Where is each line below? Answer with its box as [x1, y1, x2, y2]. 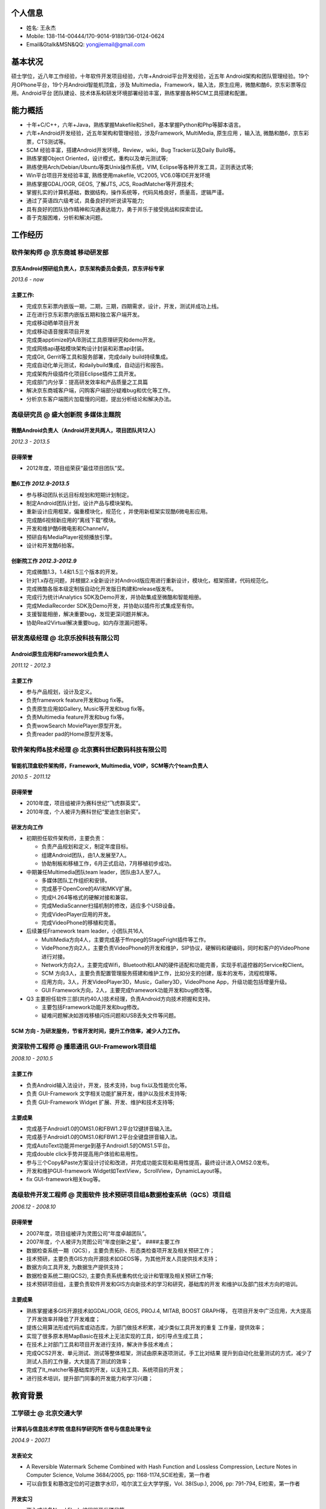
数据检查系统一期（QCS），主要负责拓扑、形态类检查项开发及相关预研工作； [26, 1246, 215, 1254]
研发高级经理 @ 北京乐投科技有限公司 [11, 634, 120, 642]
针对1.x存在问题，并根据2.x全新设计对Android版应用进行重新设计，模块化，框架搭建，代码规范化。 [26, 576, 272, 584]
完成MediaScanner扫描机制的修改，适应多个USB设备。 [41, 902, 179, 910]
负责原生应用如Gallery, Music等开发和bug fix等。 [26, 705, 148, 712]
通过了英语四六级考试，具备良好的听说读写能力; [26, 197, 145, 205]
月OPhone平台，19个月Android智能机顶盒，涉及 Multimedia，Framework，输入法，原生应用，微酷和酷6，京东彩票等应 [11, 81, 307, 88]
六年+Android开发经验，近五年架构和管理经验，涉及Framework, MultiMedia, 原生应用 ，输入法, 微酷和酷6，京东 [26, 130, 304, 137]
